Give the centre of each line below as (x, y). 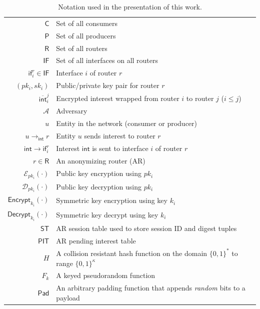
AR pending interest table (96, 240)
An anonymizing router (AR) (101, 160)
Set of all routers (82, 48)
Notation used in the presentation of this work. (130, 6)
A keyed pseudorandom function (106, 275)
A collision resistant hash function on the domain (132, 253)
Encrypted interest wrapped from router (118, 98)
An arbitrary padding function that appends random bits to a (151, 288)
